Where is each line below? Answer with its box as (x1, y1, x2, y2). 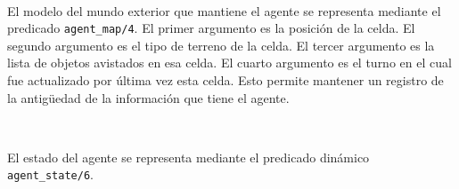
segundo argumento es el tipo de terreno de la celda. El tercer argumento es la (7, 35, 435, 54)
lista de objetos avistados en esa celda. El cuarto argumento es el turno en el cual (7, 53, 452, 72)
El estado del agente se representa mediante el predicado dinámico (7, 147, 370, 166)
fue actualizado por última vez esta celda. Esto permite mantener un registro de (7, 71, 444, 90)
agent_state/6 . (7, 165, 94, 184)
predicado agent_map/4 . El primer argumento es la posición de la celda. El (7, 19, 415, 37)
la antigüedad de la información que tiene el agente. (7, 88, 290, 106)
